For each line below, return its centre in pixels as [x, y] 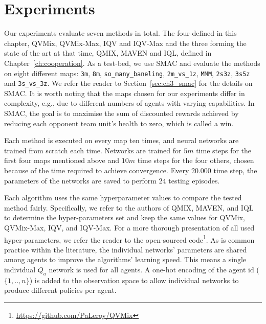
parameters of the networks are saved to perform [80, 180]
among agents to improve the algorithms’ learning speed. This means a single [125, 259]
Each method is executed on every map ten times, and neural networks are [121, 140]
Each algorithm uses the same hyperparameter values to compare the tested [123, 198]
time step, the [235, 170]
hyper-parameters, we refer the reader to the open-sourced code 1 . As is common [129, 239]
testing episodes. [194, 180]
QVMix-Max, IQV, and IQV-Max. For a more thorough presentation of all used [129, 227]
